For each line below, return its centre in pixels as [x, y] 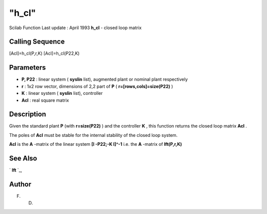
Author [20, 184]
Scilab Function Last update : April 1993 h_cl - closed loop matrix [75, 28]
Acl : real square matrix [45, 100]
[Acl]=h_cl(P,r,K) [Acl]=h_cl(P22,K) [44, 53]
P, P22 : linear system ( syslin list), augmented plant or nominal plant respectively [105, 80]
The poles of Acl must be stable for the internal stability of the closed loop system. [93, 135]
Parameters [27, 67]
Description [28, 114]
